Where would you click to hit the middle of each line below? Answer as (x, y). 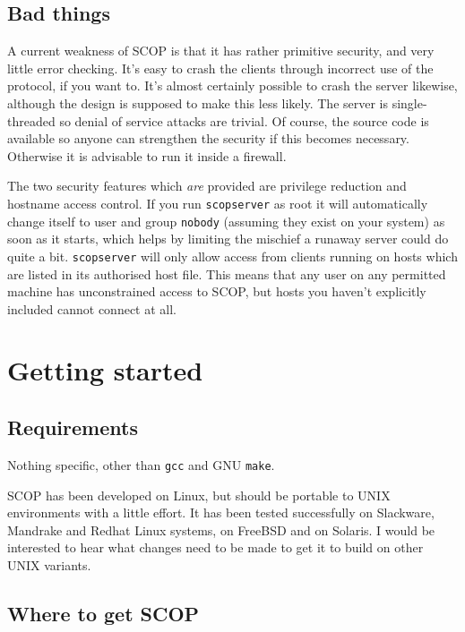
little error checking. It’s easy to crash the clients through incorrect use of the (220, 68)
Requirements (73, 427)
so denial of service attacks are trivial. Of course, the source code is (244, 120)
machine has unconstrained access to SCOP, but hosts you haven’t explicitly (217, 291)
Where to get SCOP (103, 613)
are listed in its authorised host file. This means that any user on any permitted (227, 273)
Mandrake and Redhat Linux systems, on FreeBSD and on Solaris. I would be (221, 530)
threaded (31, 120)
